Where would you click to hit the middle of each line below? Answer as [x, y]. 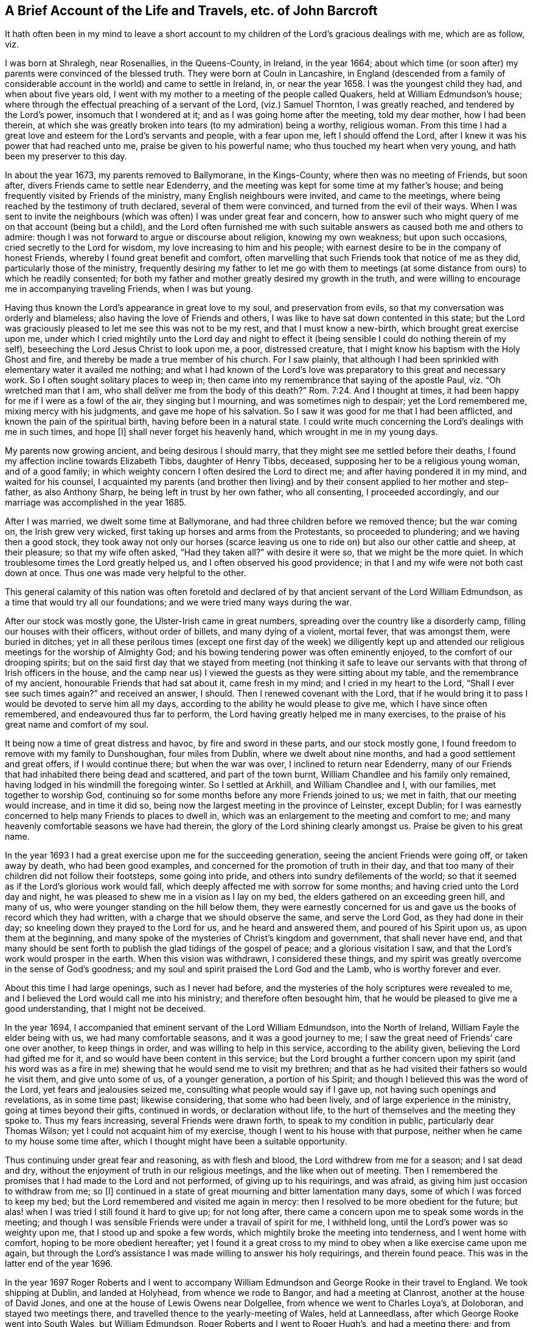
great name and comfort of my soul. [77, 725]
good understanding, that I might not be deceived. [105, 1009]
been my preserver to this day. [66, 156]
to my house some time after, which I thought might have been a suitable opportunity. [176, 1141]
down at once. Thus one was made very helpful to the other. [126, 573]
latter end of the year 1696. [59, 1264]
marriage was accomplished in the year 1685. [96, 503]
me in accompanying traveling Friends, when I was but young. [129, 289]
